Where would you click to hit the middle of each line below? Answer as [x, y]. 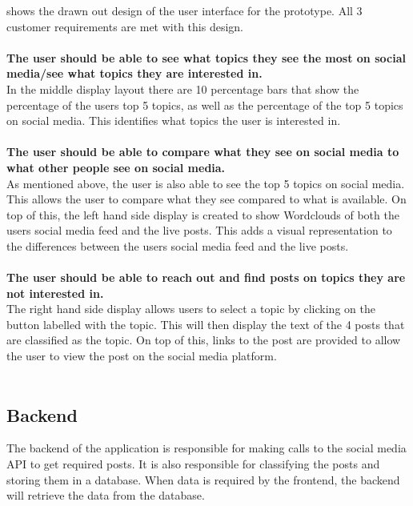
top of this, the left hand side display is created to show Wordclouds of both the [203, 214]
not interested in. [55, 293]
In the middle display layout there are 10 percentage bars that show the [183, 88]
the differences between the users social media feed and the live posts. [178, 245]
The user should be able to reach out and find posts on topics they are [206, 277]
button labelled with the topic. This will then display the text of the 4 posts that [206, 324]
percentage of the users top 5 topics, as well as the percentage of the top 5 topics [205, 104]
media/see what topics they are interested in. [134, 73]
